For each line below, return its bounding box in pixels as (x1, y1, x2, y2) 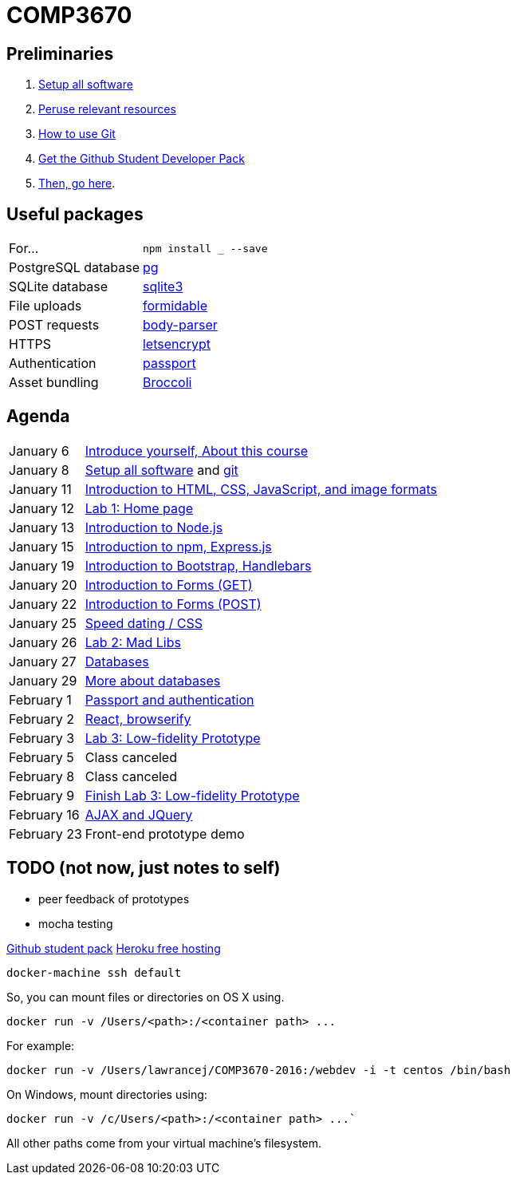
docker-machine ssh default (6, 966, 182, 979)
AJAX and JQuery (85, 806, 193, 823)
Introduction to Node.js (85, 519, 223, 535)
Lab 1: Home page (85, 500, 194, 516)
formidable (142, 298, 207, 314)
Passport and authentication (85, 691, 254, 708)
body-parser (142, 317, 218, 334)
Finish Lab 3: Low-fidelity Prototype (85, 787, 300, 804)
